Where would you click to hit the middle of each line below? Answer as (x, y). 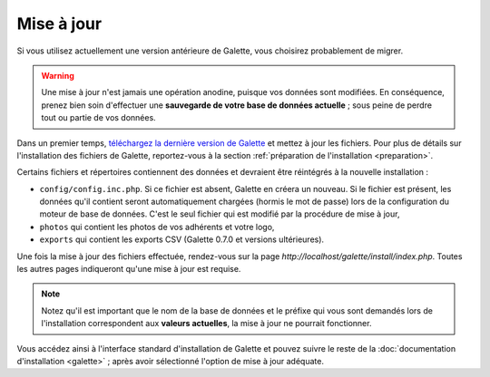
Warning (58, 75)
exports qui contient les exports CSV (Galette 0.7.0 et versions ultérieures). (182, 239)
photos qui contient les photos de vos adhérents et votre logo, (157, 227)
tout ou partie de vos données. (98, 118)
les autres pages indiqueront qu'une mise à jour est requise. (129, 269)
